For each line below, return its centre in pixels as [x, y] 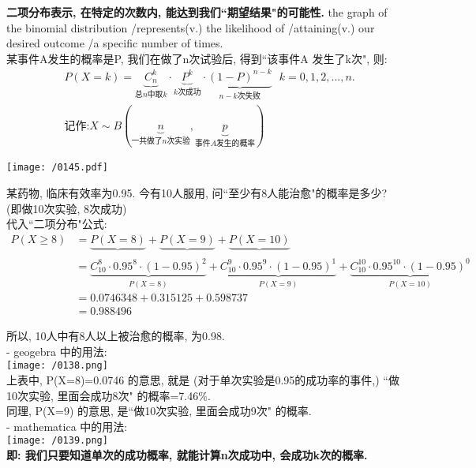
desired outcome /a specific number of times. [115, 43]
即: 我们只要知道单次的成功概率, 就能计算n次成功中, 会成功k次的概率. [187, 455]
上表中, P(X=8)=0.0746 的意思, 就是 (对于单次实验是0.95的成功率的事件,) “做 [203, 380]
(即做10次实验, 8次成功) [67, 208]
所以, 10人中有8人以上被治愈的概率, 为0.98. [116, 336]
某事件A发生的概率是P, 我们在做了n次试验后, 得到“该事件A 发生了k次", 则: [197, 58]
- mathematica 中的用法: [67, 426]
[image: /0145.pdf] [57, 168]
